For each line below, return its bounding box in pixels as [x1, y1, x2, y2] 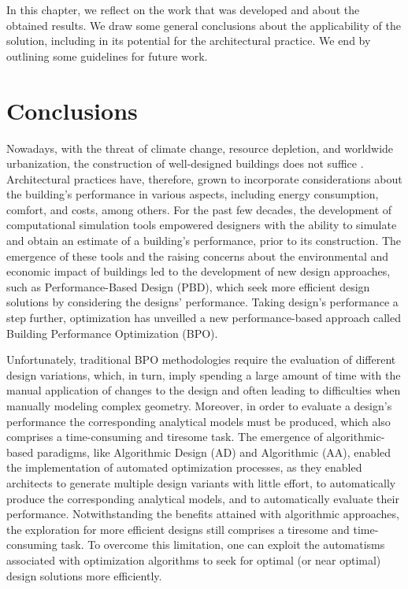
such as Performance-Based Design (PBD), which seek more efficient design [6, 278, 370, 294]
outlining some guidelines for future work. [6, 47, 208, 64]
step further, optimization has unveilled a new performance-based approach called [6, 309, 401, 326]
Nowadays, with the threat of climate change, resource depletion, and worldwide [6, 139, 394, 156]
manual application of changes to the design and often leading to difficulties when [6, 382, 401, 398]
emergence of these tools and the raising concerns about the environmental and [6, 247, 389, 264]
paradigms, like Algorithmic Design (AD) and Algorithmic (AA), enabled [36, 443, 391, 460]
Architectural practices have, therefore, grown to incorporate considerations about [6, 170, 402, 187]
